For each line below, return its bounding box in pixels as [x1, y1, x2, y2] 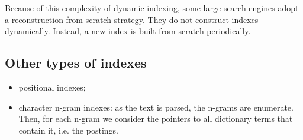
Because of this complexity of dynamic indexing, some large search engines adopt [5, 2, 299, 14]
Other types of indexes [5, 54, 147, 72]
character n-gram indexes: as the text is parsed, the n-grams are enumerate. [18, 101, 294, 113]
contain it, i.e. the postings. [18, 124, 118, 136]
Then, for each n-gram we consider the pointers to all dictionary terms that [18, 112, 293, 125]
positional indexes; [18, 81, 86, 93]
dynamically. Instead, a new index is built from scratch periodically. [5, 25, 251, 37]
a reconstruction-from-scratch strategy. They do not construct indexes [5, 13, 259, 25]
